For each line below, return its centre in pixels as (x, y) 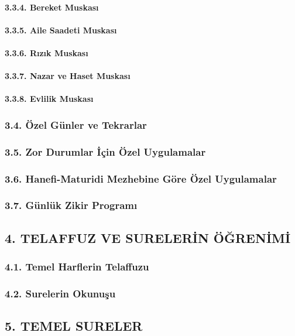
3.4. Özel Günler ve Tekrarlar (76, 124)
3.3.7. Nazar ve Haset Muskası (68, 76)
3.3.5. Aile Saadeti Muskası (61, 30)
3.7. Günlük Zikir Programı (71, 205)
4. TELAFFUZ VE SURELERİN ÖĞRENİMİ (148, 237)
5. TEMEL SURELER (74, 326)
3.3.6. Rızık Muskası (47, 52)
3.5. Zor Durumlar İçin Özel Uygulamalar (105, 151)
